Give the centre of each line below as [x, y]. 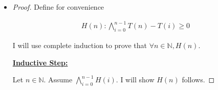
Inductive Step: [40, 62]
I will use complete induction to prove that [80, 45]
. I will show [135, 80]
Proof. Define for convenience [58, 7]
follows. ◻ [198, 80]
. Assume [58, 80]
